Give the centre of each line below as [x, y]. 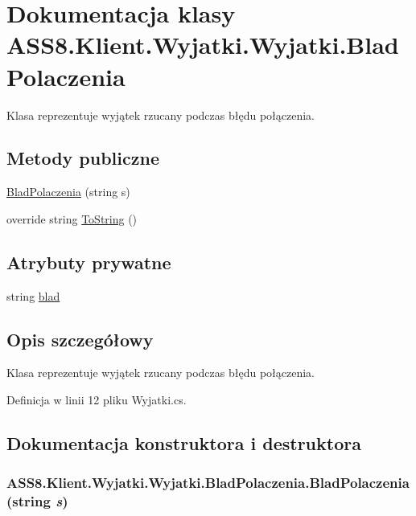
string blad [33, 295]
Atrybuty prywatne [89, 262]
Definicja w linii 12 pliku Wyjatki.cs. [97, 400]
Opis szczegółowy [80, 339]
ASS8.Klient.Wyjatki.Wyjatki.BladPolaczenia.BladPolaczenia [208, 483]
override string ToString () [72, 218]
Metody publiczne [83, 158]
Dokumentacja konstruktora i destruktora [184, 443]
